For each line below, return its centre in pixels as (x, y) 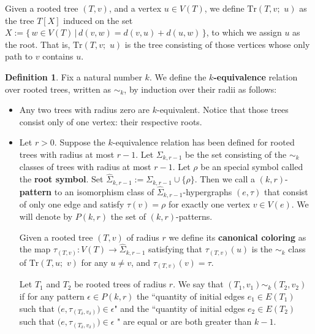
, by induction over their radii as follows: (200, 89)
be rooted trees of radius (120, 284)
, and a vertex (135, 8)
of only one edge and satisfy (72, 204)
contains (58, 56)
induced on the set (98, 20)
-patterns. (194, 216)
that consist (286, 191)
